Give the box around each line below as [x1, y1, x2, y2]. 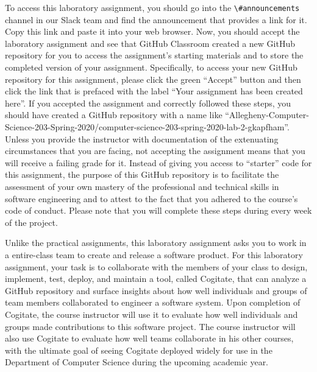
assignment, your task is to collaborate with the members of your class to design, [5, 260, 308, 273]
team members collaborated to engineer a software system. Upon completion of [5, 296, 301, 309]
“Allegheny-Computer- [225, 108, 309, 121]
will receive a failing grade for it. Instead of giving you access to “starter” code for [5, 156, 312, 169]
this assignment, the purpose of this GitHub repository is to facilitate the [5, 168, 279, 181]
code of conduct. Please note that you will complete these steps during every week [5, 204, 312, 217]
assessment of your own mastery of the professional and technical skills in [5, 180, 279, 192]
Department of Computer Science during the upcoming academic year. [5, 356, 269, 368]
